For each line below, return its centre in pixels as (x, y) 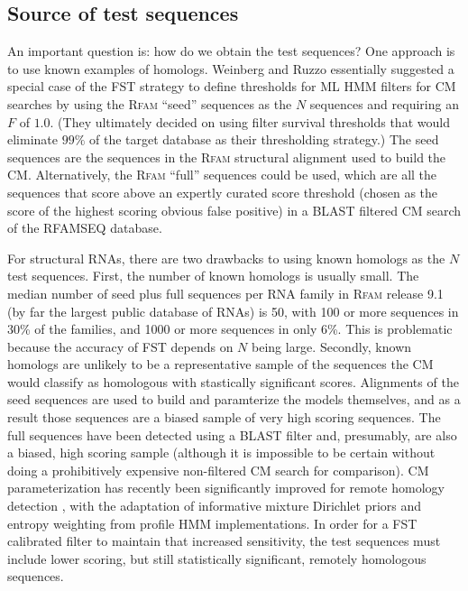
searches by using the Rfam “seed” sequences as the (150, 103)
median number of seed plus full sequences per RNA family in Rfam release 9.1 (225, 293)
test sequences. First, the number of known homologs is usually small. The (213, 276)
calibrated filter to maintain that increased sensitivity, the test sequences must (224, 541)
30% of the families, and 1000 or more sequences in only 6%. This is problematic (230, 329)
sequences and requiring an (384, 103)
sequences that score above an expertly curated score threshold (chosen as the (223, 192)
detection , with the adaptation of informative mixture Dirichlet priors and (215, 506)
